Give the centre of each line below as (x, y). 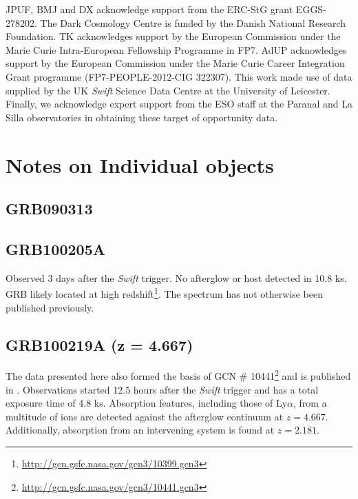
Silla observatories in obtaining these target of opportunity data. (142, 117)
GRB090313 (49, 208)
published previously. (50, 307)
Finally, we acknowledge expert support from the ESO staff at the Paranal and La (179, 104)
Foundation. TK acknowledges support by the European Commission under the (173, 36)
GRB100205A (55, 248)
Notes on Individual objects (140, 164)
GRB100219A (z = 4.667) (99, 344)
